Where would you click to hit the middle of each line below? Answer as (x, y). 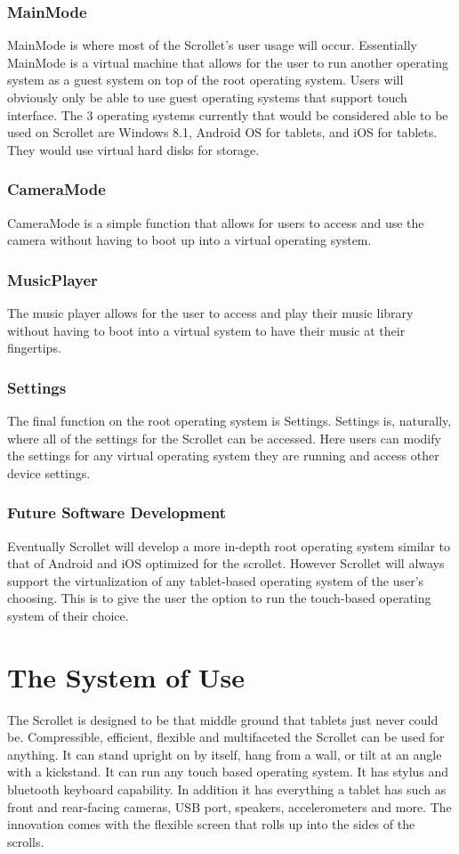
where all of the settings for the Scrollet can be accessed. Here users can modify (224, 438)
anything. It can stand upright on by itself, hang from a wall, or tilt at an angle (225, 754)
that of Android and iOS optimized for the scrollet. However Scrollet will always (226, 563)
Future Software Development (117, 512)
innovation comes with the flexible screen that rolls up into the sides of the (211, 824)
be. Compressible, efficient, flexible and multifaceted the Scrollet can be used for (226, 737)
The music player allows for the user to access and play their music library (210, 313)
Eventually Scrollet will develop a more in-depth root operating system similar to (229, 545)
